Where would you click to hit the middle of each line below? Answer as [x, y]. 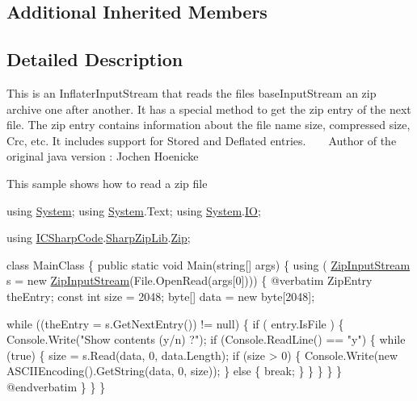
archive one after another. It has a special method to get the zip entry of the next [209, 109]
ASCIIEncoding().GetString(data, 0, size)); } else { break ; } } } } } [175, 371]
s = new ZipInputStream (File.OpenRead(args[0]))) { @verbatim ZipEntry [190, 280]
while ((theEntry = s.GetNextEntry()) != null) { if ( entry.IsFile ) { [175, 323]
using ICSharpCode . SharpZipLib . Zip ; [99, 238]
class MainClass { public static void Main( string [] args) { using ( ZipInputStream [208, 264]
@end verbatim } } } [56, 386]
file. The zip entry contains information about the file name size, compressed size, [208, 125]
